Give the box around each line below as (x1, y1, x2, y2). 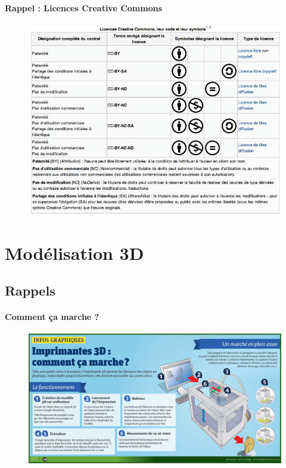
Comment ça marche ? (5, 310, 100, 323)
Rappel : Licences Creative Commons (5, 1, 163, 14)
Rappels (5, 281, 55, 300)
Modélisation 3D (5, 240, 144, 265)
